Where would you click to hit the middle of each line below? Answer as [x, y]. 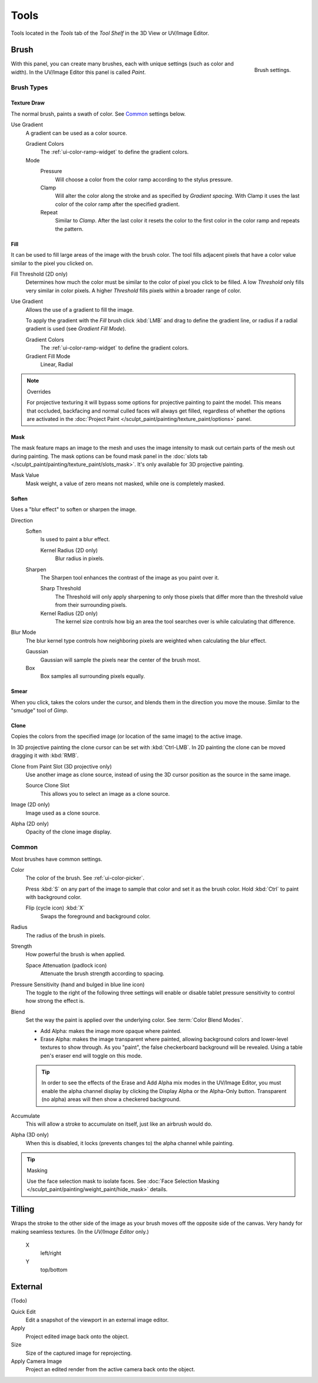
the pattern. [69, 229]
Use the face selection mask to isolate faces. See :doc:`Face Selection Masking [123, 1181]
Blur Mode [24, 632]
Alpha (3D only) [30, 1135]
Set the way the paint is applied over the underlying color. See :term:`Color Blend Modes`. [135, 1020]
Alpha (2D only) [30, 823]
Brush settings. [272, 70]
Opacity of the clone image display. [69, 832]
